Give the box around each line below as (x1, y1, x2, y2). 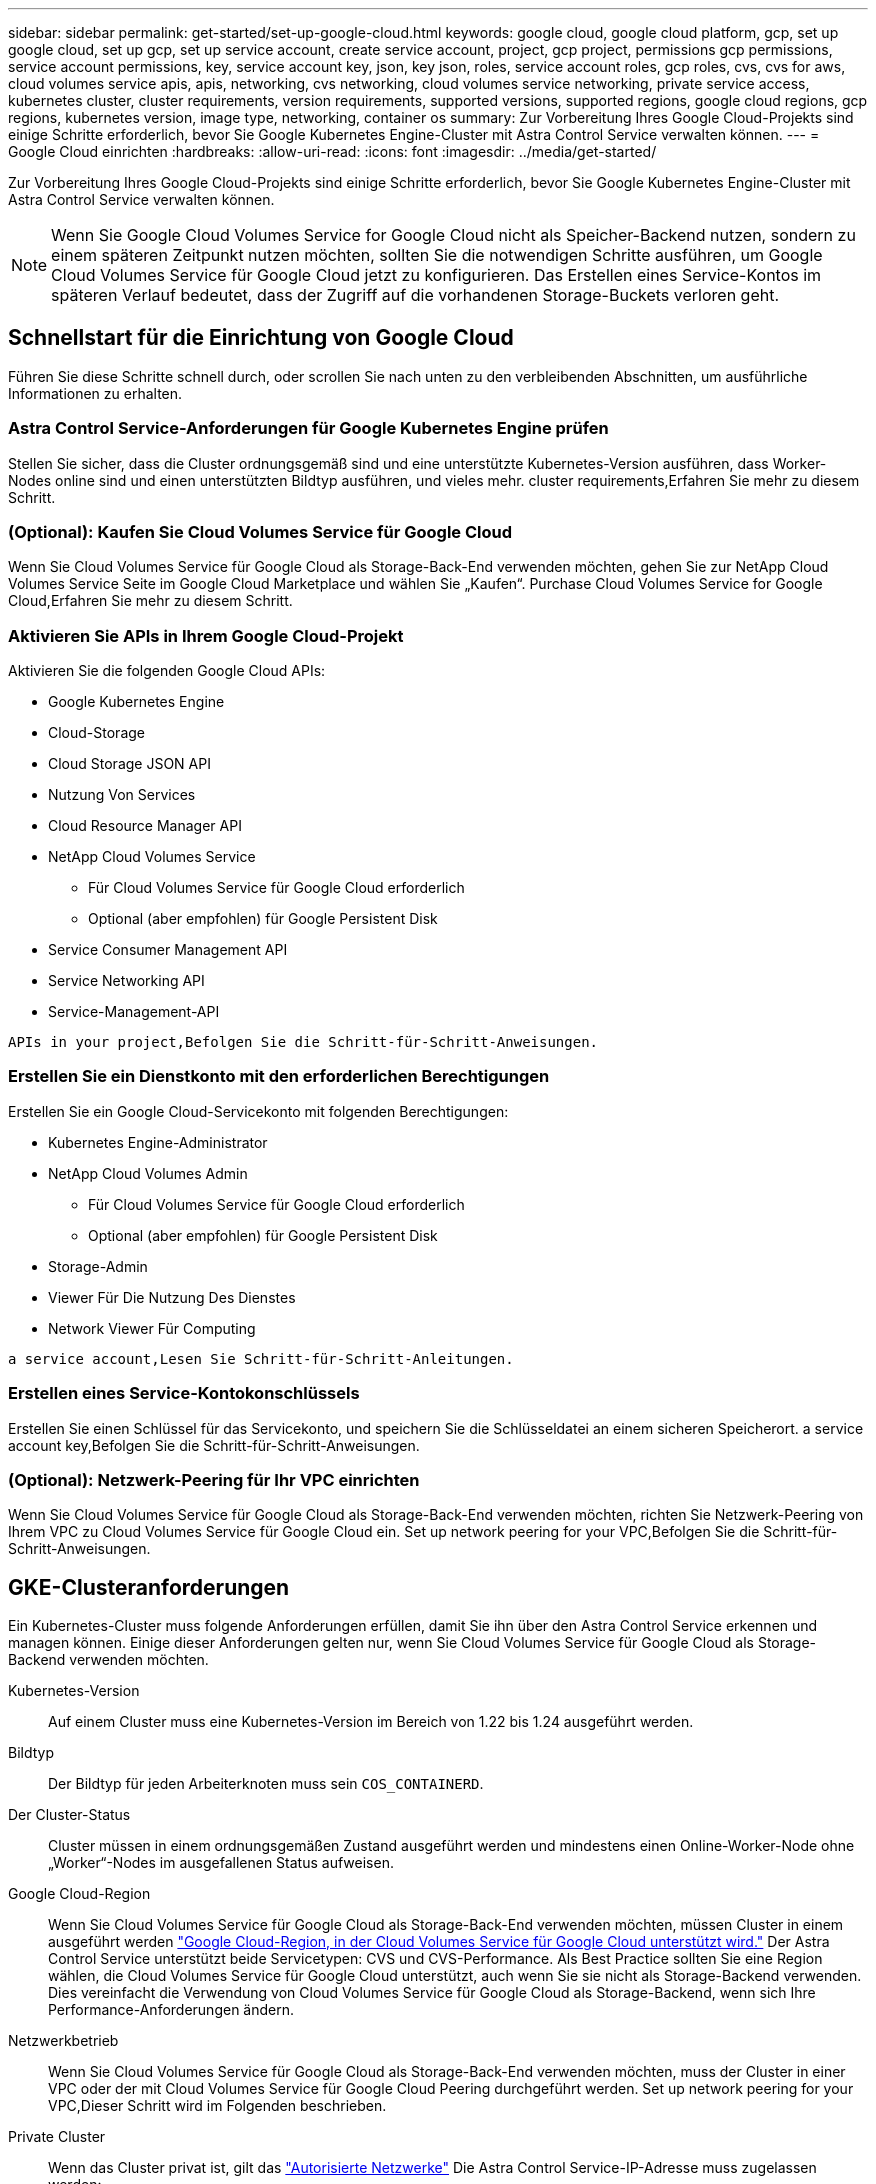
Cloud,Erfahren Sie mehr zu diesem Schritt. (8, 592, 293, 610)
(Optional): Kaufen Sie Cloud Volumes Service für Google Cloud (8, 521, 513, 542)
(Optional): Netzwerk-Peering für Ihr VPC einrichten (8, 1469, 420, 1490)
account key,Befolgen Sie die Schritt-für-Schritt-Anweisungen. (8, 1436, 420, 1454)
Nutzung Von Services (48, 786, 196, 804)
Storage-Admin (48, 1257, 148, 1275)
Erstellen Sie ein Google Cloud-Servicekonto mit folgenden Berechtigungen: (8, 1102, 509, 1120)
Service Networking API (48, 972, 205, 990)
